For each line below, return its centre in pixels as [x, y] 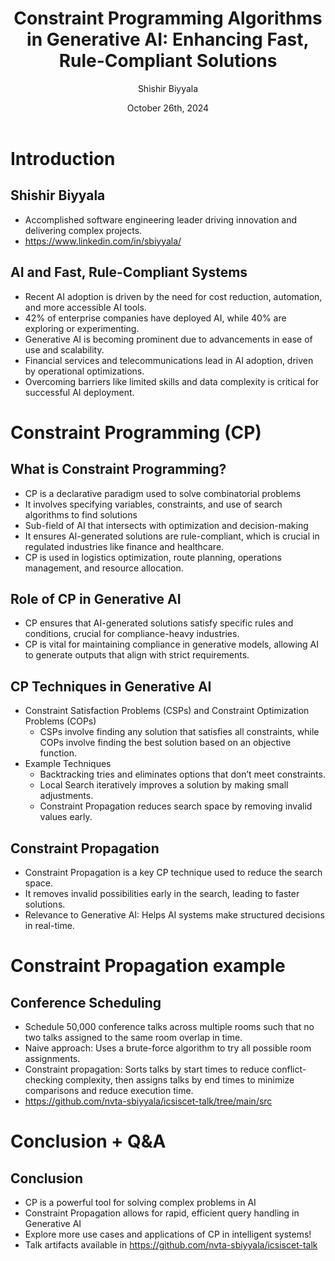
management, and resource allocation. [104, 568]
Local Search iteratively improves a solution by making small [164, 785]
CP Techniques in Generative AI [111, 686]
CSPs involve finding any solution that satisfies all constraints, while [179, 732]
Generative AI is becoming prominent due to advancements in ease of [168, 339]
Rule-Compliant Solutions [168, 61]
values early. [66, 817]
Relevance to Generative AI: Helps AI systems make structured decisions [174, 915]
